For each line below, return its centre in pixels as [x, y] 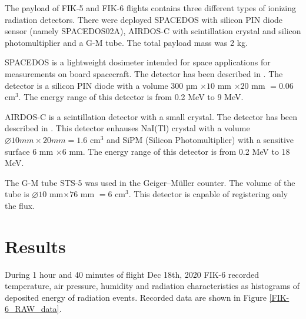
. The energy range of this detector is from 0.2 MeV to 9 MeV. [131, 97]
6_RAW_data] [32, 309]
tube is [17, 194]
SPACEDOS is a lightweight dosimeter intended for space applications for [138, 62]
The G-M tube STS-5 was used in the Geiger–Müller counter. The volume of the [150, 182]
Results [35, 246]
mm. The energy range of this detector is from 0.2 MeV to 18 [179, 151]
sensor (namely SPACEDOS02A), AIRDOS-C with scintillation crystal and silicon [153, 31]
